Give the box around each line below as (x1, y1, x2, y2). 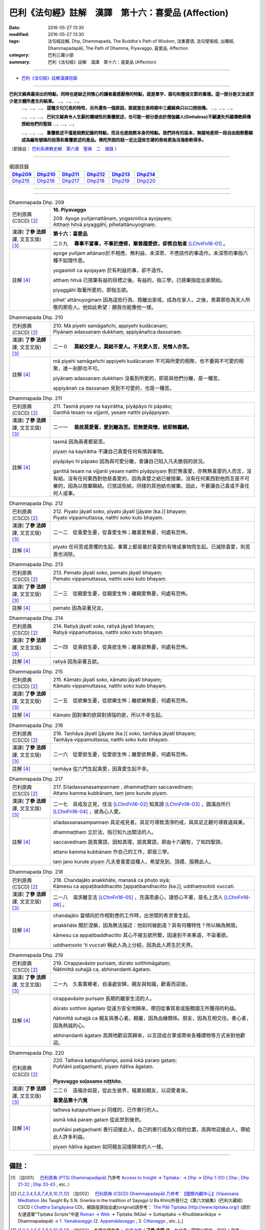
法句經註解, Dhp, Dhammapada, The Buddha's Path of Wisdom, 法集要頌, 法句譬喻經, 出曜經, (48, 38, 235, 44)
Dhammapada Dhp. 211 (9, 395, 62, 401)
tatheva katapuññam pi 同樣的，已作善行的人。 (53, 1107, 161, 1113)
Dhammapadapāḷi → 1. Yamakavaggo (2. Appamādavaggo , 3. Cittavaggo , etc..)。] (18, 1218, 184, 1224)
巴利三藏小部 (48, 52, 74, 58)
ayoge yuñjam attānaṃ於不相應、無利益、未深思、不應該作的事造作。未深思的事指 (53, 250, 243, 257)
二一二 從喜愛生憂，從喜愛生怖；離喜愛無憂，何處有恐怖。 (53, 529, 191, 536)
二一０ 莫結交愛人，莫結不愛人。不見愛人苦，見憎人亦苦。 (53, 343, 192, 350)
